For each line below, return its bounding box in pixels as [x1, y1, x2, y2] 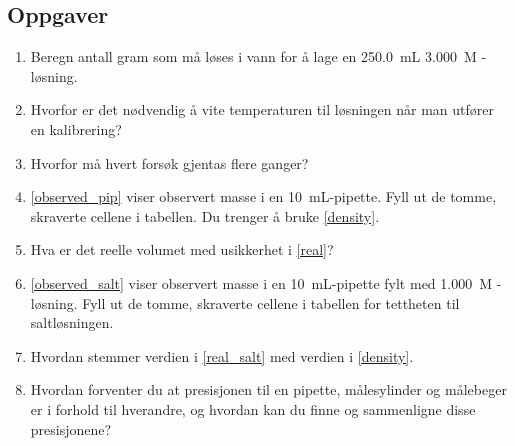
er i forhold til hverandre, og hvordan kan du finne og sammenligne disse [30, 398, 476, 419]
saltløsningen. [30, 312, 114, 333]
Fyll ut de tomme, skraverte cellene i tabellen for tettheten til [82, 292, 460, 313]
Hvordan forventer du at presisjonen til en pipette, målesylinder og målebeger [30, 379, 507, 400]
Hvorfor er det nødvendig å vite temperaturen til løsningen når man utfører [30, 99, 495, 120]
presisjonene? [30, 418, 112, 439]
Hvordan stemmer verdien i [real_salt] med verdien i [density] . [30, 345, 414, 366]
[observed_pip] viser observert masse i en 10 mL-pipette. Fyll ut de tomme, [30, 186, 497, 207]
